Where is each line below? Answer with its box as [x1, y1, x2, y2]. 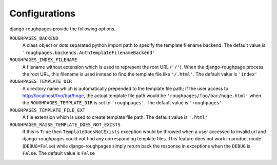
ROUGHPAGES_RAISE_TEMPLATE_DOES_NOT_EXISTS [9, 121, 121, 127]
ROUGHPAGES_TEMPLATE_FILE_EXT [9, 107, 86, 113]
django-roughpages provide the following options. [9, 26, 116, 32]
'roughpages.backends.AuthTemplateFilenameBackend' [22, 49, 155, 56]
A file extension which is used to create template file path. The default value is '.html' [22, 114, 208, 120]
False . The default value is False [22, 150, 95, 156]
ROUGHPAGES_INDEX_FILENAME [9, 57, 77, 63]
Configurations [9, 8, 75, 19]
